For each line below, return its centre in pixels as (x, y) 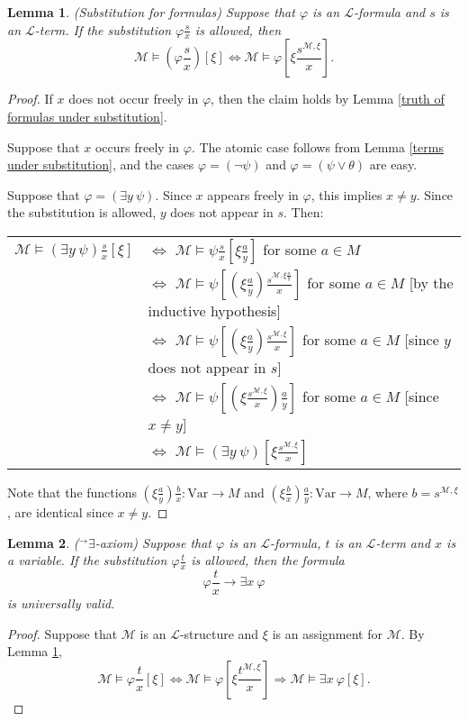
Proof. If (30, 99)
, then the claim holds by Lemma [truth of (328, 99)
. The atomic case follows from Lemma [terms (317, 146)
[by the (431, 282)
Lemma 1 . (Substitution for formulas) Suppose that (151, 12)
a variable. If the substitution (87, 560)
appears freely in (253, 194)
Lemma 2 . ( (43, 542)
